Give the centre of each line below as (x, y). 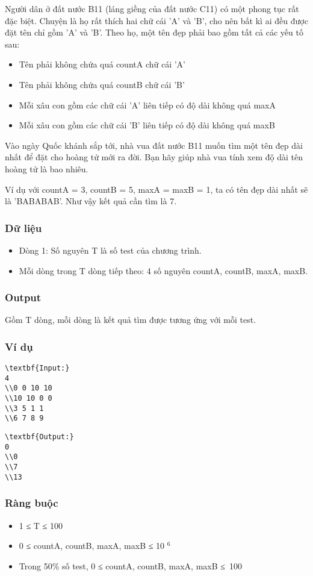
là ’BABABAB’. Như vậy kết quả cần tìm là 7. (91, 201)
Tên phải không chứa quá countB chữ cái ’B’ (102, 84)
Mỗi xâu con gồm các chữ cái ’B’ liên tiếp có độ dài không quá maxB (147, 125)
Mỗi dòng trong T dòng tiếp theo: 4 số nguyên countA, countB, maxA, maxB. (163, 270)
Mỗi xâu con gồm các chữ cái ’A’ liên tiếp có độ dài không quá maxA (147, 105)
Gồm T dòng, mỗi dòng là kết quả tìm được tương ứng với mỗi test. (131, 320)
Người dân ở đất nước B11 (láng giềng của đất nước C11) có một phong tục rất (152, 8)
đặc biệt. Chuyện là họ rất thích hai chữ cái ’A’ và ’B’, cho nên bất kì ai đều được (156, 20)
